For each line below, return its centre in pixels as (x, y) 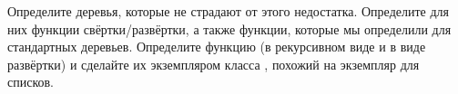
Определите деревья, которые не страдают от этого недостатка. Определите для (228, 11)
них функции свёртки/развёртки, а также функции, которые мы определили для (229, 28)
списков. (31, 82)
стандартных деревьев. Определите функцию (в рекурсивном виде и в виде (217, 47)
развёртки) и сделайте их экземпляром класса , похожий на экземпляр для (214, 64)
